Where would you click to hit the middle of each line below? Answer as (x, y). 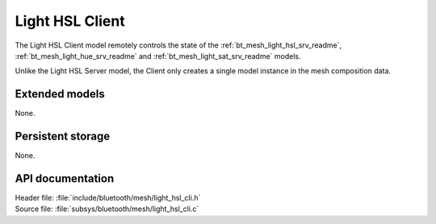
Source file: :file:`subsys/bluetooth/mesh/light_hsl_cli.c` (107, 209)
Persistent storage (63, 137)
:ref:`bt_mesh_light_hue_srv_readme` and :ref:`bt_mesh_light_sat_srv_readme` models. (158, 56)
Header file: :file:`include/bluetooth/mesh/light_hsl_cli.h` (108, 198)
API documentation (65, 178)
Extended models (60, 94)
